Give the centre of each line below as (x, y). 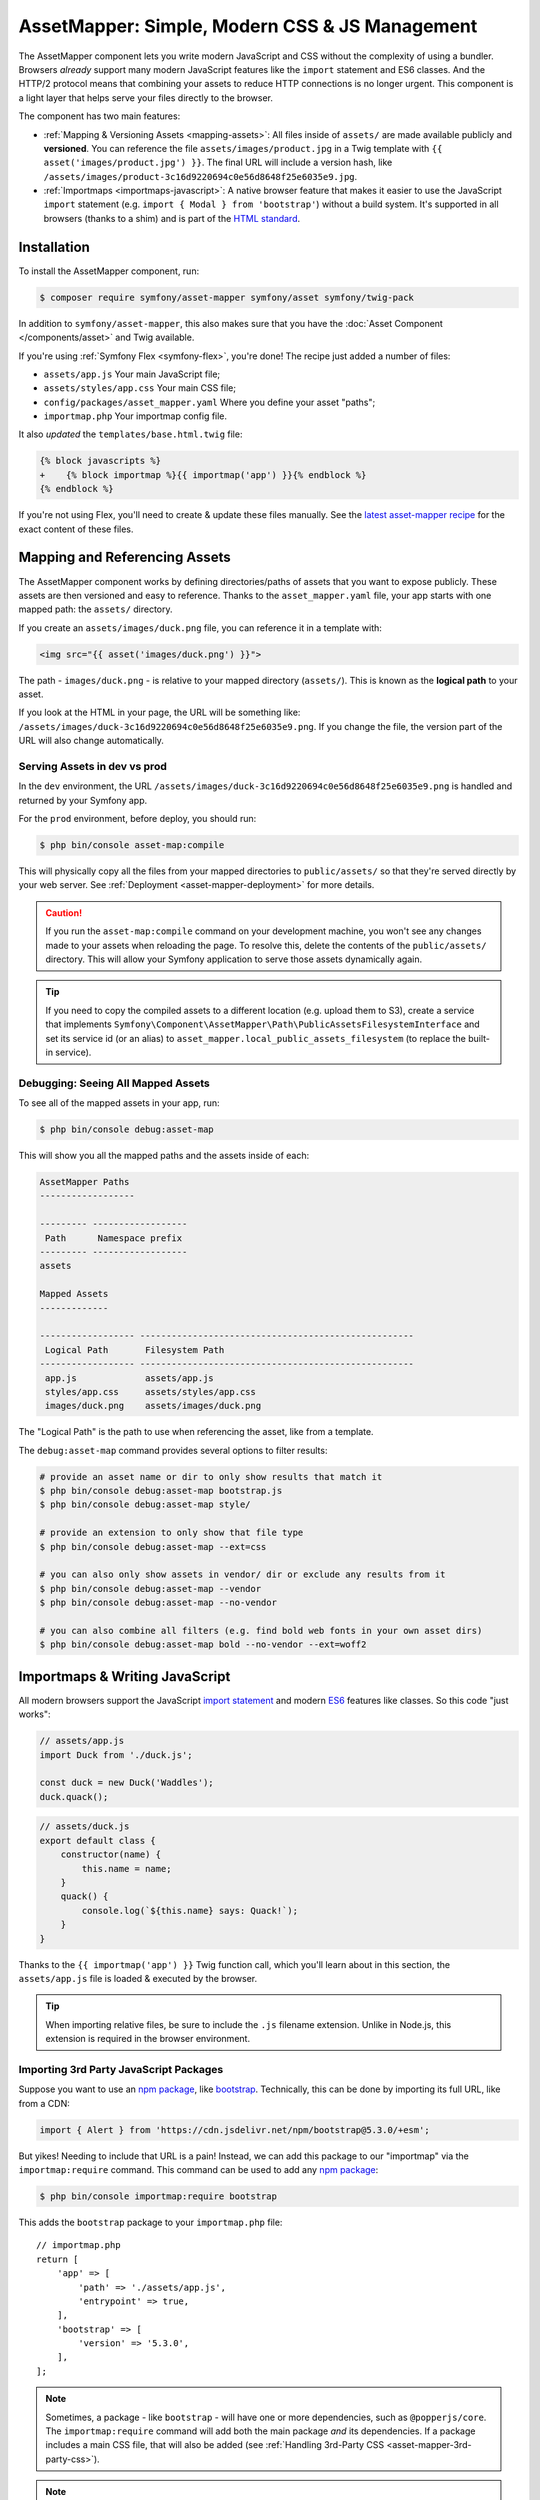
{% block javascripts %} (100, 461)
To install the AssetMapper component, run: (109, 271)
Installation (54, 246)
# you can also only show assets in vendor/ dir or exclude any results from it (242, 1574)
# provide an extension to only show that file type (171, 1533)
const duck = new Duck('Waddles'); (126, 1783)
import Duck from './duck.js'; (116, 1754)
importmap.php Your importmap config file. (135, 416)
